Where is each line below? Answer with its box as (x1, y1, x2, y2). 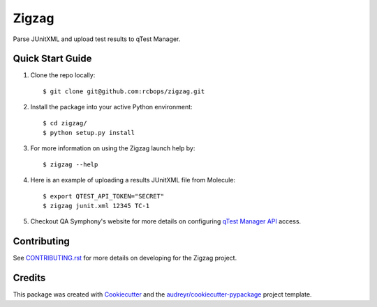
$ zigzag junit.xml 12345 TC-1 (43, 202, 150, 210)
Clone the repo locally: (30, 71, 96, 79)
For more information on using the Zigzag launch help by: (30, 144, 195, 152)
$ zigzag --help (43, 160, 98, 168)
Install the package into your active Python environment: (30, 103, 193, 111)
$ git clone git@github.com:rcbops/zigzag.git (43, 87, 205, 95)
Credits (13, 272, 46, 284)
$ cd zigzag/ (43, 119, 87, 127)
